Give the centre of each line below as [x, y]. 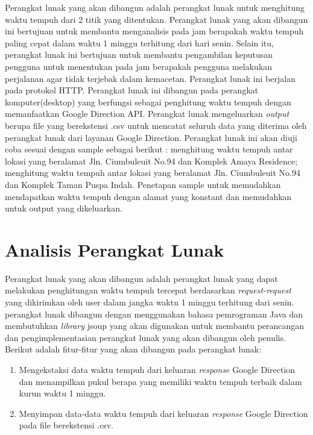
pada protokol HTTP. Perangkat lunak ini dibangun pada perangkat [132, 90]
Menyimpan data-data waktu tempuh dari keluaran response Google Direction [163, 413]
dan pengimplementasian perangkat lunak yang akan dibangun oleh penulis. [146, 337]
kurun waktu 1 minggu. [62, 393]
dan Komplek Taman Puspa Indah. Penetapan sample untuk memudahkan [143, 184]
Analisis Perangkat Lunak [115, 249]
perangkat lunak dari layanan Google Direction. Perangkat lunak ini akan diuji [151, 137]
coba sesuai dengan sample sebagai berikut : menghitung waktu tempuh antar [149, 149]
